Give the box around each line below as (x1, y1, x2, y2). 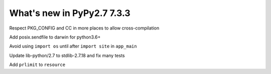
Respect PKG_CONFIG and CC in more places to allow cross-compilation (9, 25, 160, 31)
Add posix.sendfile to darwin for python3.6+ (9, 34, 101, 40)
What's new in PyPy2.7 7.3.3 (9, 7, 130, 18)
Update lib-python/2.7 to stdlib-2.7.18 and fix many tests (9, 52, 125, 58)
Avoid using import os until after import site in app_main (9, 43, 138, 49)
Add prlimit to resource (9, 61, 65, 67)
